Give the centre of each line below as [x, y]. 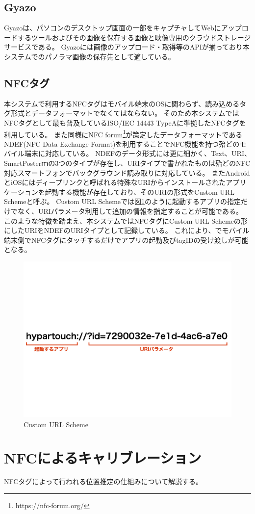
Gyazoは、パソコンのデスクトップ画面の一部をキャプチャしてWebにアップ [123, 28]
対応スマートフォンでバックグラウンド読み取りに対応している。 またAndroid [127, 172]
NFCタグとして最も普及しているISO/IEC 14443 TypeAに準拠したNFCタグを [125, 122]
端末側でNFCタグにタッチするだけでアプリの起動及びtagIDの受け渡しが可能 [126, 240]
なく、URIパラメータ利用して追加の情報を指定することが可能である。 [130, 211]
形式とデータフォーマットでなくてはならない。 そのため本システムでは [125, 113]
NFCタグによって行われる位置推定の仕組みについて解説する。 [103, 481]
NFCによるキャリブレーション [103, 458]
